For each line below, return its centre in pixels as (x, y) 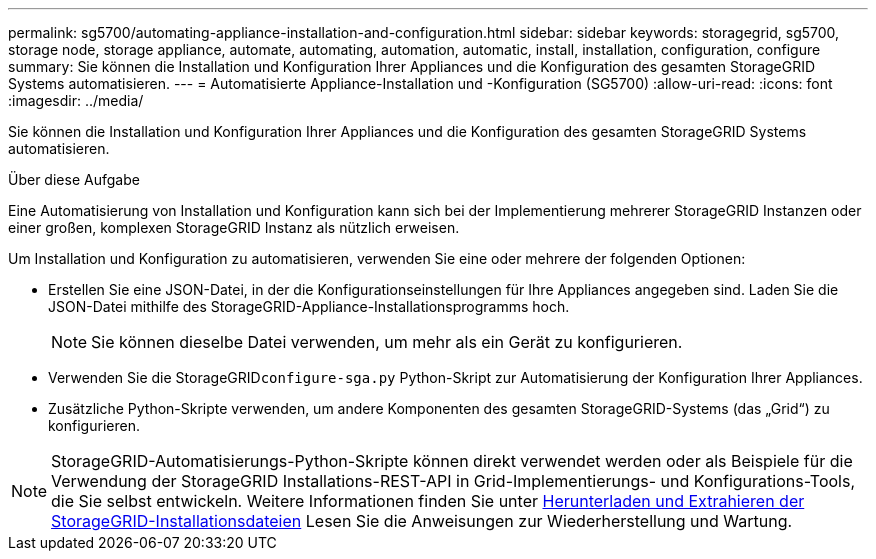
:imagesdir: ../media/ (76, 100)
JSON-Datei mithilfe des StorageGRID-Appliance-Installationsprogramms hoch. (309, 306)
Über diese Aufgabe (74, 179)
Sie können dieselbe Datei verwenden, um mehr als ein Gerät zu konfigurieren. (387, 342)
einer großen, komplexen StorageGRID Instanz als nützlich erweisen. (234, 227)
